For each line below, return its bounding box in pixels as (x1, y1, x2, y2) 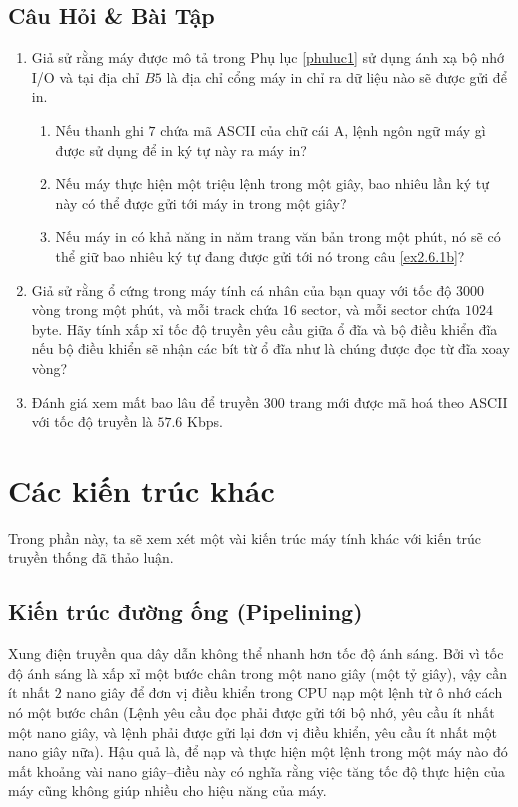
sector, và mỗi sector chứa (301, 299, 461, 320)
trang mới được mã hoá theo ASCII (289, 391, 508, 412)
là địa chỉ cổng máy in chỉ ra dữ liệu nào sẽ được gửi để (166, 66, 507, 87)
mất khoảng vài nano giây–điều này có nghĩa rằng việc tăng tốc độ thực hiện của (8, 760, 506, 781)
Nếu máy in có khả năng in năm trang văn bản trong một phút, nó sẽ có (55, 226, 501, 247)
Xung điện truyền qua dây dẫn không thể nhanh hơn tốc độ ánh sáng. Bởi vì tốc (8, 643, 504, 664)
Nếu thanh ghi (55, 119, 144, 140)
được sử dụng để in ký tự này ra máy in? (55, 139, 307, 160)
